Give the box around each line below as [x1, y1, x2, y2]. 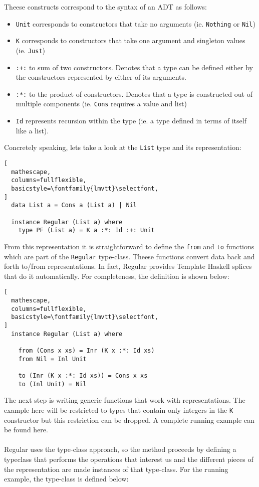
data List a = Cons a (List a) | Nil [11, 202, 137, 209]
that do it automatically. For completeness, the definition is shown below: [4, 270, 229, 281]
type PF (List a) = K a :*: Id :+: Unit [18, 227, 155, 234]
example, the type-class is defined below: [4, 473, 129, 484]
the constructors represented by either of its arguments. [16, 72, 186, 82]
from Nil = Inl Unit [18, 355, 87, 363]
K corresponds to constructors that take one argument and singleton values [16, 35, 245, 46]
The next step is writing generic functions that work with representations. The [4, 395, 245, 405]
